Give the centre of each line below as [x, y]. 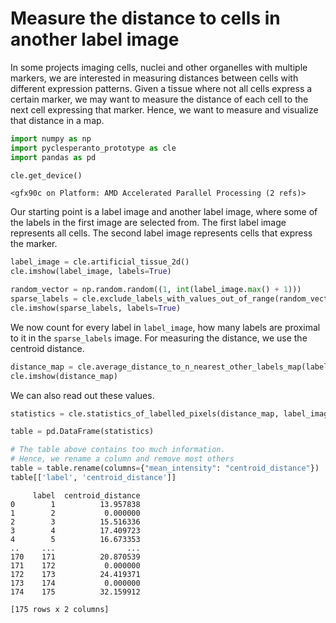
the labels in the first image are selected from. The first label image [148, 223]
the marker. [34, 244]
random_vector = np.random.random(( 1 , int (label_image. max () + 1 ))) [156, 290]
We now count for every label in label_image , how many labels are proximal [165, 327]
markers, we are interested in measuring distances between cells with [154, 78]
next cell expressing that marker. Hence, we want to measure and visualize [164, 109]
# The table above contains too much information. [118, 450]
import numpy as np [51, 138]
